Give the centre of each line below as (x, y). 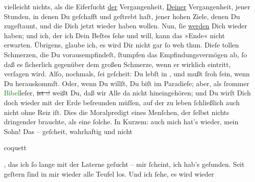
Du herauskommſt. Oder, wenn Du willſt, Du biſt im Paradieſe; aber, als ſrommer (127, 83)
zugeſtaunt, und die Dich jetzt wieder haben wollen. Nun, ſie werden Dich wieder (126, 26)
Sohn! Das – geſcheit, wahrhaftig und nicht (68, 131)
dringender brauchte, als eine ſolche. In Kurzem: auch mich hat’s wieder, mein (121, 122)
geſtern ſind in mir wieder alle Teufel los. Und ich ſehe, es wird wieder (109, 173)
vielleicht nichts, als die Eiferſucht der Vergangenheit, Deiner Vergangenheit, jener (127, 6)
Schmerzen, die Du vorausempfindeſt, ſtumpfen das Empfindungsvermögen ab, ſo (126, 54)
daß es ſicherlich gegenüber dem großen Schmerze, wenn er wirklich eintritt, (117, 64)
